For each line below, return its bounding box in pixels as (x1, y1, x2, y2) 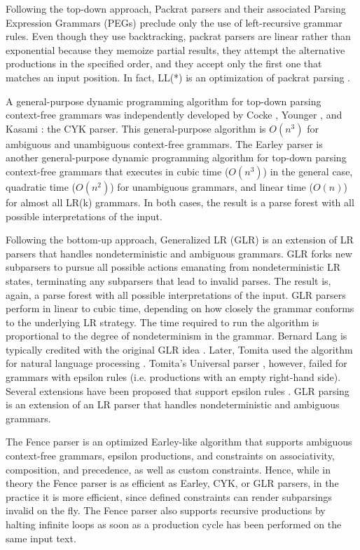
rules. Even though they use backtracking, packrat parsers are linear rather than (6, 29, 351, 43)
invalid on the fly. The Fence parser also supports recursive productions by (6, 503, 326, 518)
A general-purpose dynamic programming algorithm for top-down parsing (6, 93, 321, 108)
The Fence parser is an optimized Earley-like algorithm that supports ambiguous (6, 434, 352, 449)
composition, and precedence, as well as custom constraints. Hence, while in (6, 462, 331, 476)
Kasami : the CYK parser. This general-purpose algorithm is (6, 121, 266, 135)
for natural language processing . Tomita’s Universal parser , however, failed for (6, 356, 347, 370)
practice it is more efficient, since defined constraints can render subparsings (6, 489, 332, 504)
